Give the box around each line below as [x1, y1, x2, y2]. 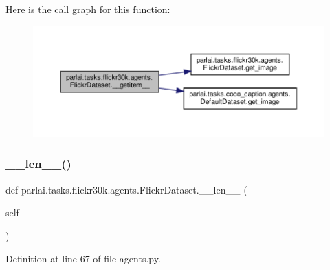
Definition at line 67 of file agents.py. [5, 251, 161, 266]
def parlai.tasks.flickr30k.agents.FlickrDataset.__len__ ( [5, 182, 247, 196]
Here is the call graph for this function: [5, 2, 170, 16]
